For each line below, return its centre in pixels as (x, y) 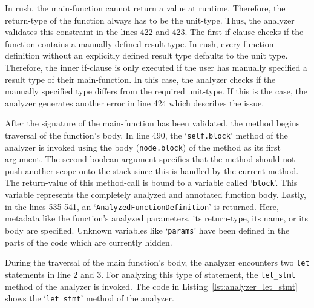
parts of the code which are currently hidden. (89, 242)
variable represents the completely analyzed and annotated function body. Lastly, (155, 195)
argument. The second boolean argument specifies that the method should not (150, 159)
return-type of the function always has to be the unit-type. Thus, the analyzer (150, 20)
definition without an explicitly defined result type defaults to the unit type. (146, 55)
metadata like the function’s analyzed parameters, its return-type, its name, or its (157, 218)
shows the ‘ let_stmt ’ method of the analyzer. (90, 298)
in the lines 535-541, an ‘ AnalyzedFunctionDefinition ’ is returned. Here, (142, 206)
